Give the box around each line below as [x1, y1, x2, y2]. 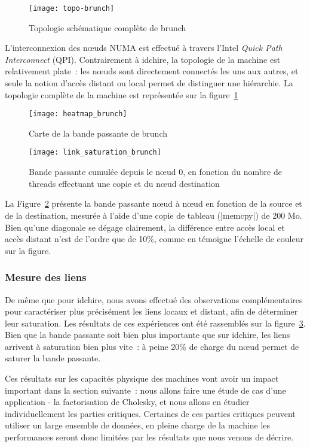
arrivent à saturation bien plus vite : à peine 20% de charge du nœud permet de [5, 340, 299, 352]
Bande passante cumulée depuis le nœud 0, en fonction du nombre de [29, 165, 282, 178]
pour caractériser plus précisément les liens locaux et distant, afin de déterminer [5, 305, 298, 318]
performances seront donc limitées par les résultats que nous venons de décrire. [5, 431, 294, 443]
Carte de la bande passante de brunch [29, 126, 168, 139]
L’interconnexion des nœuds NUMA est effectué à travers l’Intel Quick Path [5, 41, 283, 54]
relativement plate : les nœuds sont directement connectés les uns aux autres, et [5, 65, 299, 77]
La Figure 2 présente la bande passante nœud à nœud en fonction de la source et [5, 197, 302, 210]
